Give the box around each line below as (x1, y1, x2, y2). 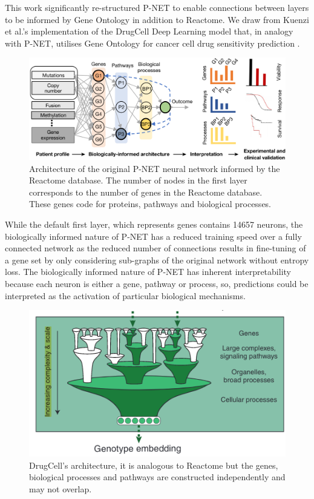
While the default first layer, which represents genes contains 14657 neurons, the (5, 218, 303, 231)
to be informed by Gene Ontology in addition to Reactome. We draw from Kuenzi (5, 13, 309, 25)
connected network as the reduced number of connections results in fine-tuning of (5, 242, 306, 254)
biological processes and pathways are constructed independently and (29, 471, 286, 483)
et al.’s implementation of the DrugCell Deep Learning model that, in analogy (5, 25, 293, 38)
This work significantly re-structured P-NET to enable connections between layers (5, 1, 309, 13)
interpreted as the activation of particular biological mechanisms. (5, 289, 246, 302)
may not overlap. (29, 482, 92, 495)
